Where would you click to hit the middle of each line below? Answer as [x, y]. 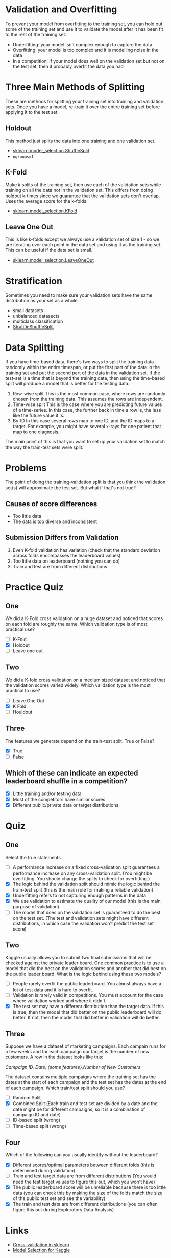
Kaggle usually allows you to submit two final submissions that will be [78, 957]
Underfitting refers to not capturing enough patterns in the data [79, 895]
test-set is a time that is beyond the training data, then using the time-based [85, 378]
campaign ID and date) [37, 1115]
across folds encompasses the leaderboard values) [67, 555]
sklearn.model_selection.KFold [45, 211]
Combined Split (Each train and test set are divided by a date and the [85, 1104]
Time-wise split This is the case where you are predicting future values [87, 404]
